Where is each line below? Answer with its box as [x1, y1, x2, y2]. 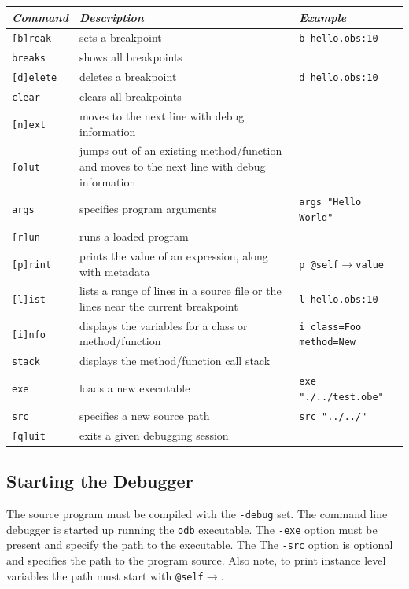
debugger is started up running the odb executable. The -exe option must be [6, 521, 378, 537]
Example [299, 9, 347, 25]
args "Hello [299, 197, 362, 208]
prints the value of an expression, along [79, 247, 268, 263]
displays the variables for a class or [79, 317, 248, 333]
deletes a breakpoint [79, 68, 177, 85]
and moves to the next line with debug [79, 158, 266, 174]
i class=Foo [299, 321, 362, 333]
